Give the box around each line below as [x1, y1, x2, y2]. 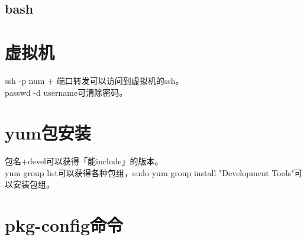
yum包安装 [5, 121, 91, 145]
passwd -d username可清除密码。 [5, 86, 128, 98]
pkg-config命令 [5, 213, 124, 237]
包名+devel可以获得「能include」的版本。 [5, 155, 163, 167]
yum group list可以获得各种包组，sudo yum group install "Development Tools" [5, 166, 295, 179]
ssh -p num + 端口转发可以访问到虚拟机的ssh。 [5, 74, 184, 86]
